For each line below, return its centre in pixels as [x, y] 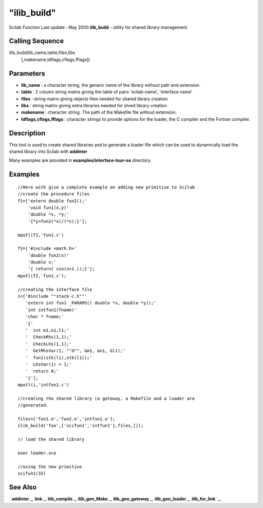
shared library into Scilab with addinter [48, 151]
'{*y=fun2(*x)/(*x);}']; [57, 221]
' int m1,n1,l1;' [47, 330]
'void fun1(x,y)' [48, 207]
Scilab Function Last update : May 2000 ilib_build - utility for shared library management [98, 27]
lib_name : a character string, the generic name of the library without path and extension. [111, 85]
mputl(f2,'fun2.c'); [42, 276]
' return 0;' [42, 371]
